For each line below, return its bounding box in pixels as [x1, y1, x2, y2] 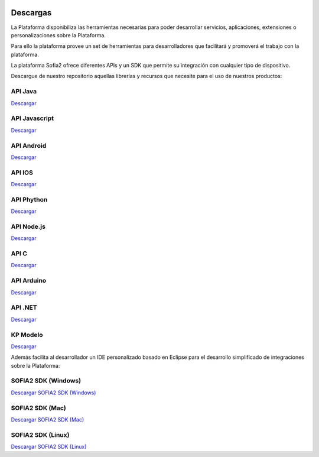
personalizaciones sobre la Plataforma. [11, 31, 106, 38]
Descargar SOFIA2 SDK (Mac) [11, 416, 84, 423]
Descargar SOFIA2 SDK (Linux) [11, 443, 87, 450]
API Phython [11, 195, 48, 203]
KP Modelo [11, 330, 44, 339]
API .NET [11, 303, 38, 312]
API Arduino [11, 277, 47, 285]
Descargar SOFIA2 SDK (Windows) [11, 389, 96, 396]
